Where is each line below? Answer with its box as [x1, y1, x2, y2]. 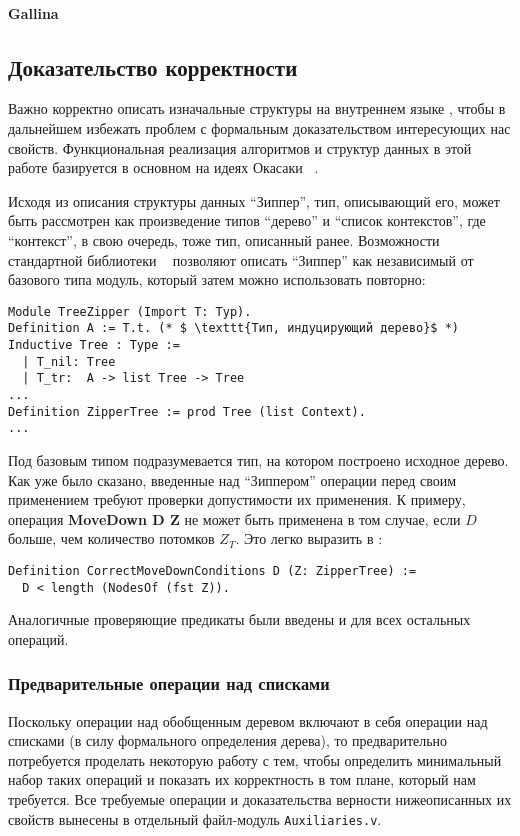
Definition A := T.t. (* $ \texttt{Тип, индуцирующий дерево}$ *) [8, 321, 460, 336]
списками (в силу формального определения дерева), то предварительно [8, 730, 448, 751]
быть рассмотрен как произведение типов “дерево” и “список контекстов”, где [8, 210, 486, 231]
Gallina [8, 2, 59, 23]
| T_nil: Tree [22, 354, 116, 369]
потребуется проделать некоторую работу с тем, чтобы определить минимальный [8, 749, 502, 770]
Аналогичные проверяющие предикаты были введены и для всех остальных [8, 609, 471, 630]
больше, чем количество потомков [8, 528, 215, 549]
